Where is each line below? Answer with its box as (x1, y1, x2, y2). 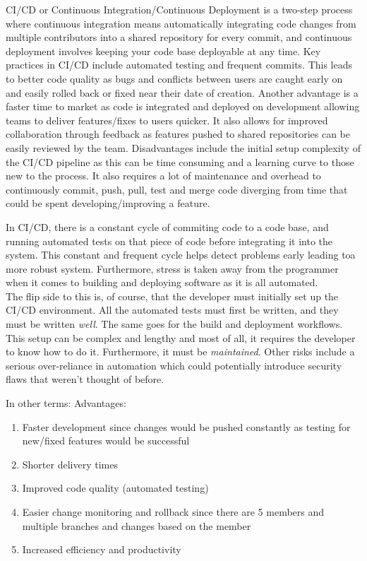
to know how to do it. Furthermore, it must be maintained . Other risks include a (6, 344, 355, 359)
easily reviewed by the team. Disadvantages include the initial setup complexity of (6, 140, 361, 155)
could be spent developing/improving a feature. (6, 196, 210, 211)
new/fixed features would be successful (22, 433, 190, 448)
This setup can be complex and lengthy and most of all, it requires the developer (6, 330, 356, 345)
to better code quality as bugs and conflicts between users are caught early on (6, 71, 343, 85)
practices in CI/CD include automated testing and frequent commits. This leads (6, 57, 353, 72)
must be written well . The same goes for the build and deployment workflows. (6, 317, 343, 331)
